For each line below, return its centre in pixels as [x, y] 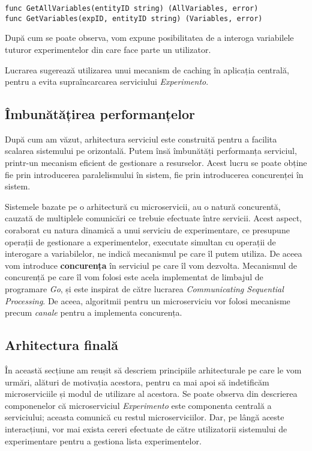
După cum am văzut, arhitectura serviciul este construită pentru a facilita [141, 139]
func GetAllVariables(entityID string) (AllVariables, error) [132, 8]
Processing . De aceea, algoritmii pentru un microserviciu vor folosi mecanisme [148, 300]
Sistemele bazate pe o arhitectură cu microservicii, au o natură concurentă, [143, 206]
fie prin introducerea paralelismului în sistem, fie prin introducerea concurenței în [154, 174]
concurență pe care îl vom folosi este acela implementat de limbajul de [134, 277]
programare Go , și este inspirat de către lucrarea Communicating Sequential [144, 289]
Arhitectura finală [62, 345]
